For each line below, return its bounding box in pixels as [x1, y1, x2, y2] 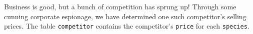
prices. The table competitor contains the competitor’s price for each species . [4, 21, 249, 31]
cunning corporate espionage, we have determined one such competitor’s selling [4, 11, 246, 21]
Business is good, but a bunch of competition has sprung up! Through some [4, 1, 236, 11]
